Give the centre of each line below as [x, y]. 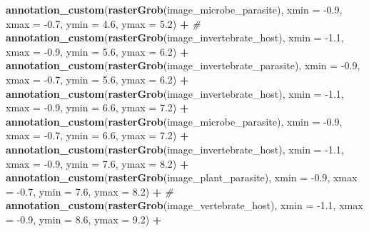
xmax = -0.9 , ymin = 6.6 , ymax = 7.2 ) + [97, 107]
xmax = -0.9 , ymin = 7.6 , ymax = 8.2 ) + [97, 163]
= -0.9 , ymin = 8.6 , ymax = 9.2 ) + [84, 219]
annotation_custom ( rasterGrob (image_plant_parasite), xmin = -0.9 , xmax [182, 177]
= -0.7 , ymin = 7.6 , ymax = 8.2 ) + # [90, 191]
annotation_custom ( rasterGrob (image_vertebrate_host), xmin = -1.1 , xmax [184, 205]
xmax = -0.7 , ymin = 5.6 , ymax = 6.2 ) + [97, 79]
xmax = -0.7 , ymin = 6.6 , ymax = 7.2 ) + [97, 135]
